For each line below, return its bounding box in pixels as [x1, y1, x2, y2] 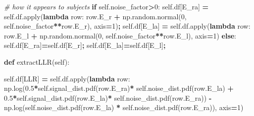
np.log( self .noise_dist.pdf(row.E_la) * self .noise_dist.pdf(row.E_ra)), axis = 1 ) [4, 102, 244, 113]
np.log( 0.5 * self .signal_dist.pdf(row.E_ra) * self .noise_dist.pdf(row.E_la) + [4, 83, 234, 93]
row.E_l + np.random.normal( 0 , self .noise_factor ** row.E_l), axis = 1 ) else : [4, 30, 237, 40]
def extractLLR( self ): [4, 56, 70, 67]
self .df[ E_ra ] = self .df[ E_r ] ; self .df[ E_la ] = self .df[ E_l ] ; [4, 40, 166, 50]
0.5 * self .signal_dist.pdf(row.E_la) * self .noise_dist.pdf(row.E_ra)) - [4, 92, 212, 103]
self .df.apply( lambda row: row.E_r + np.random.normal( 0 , [4, 11, 187, 21]
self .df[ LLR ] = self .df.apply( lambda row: [4, 73, 130, 83]
